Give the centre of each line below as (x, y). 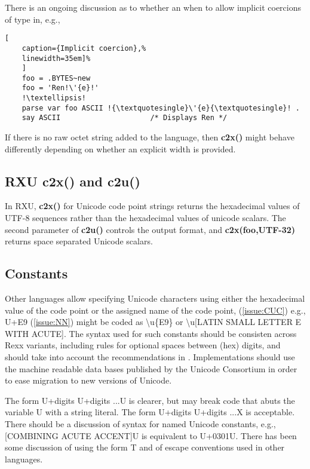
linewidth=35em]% (56, 58)
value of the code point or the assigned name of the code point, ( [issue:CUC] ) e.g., (155, 310)
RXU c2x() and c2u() (73, 181)
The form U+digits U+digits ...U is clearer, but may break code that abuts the (150, 400)
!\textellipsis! (54, 98)
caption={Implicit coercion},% (84, 48)
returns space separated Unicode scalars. (79, 241)
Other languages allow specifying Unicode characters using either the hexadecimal (155, 298)
